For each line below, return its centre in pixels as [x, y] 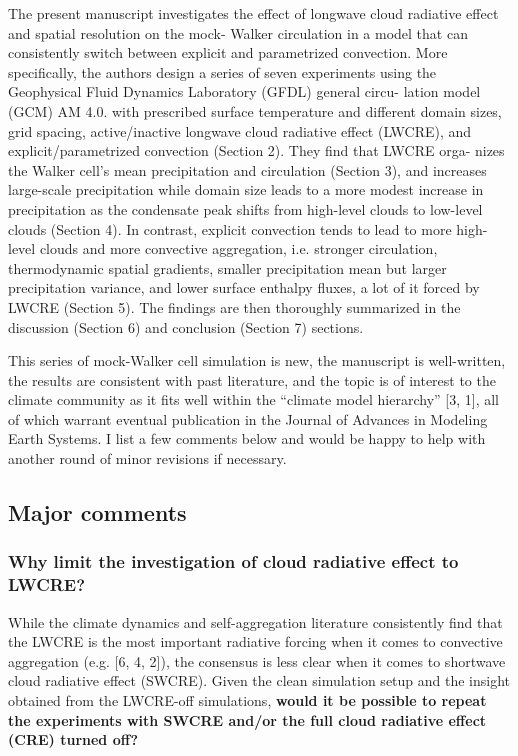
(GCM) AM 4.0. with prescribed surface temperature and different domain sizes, [255, 110]
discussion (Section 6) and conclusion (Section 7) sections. [186, 326]
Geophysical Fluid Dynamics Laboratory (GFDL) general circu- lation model [244, 91]
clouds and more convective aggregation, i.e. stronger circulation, [238, 248]
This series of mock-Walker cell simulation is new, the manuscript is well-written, [257, 360]
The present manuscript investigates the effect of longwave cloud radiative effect [253, 13]
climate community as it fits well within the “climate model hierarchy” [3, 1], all [253, 399]
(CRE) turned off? [73, 739]
